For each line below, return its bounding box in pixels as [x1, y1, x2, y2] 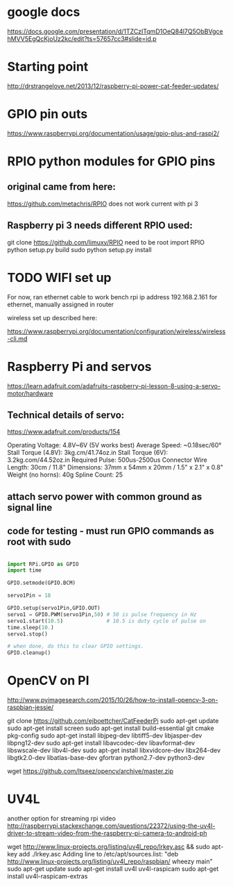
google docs [7, 4, 80, 20]
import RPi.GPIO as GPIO [7, 561, 79, 567]
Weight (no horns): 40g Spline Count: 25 [7, 470, 123, 479]
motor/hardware [7, 389, 53, 397]
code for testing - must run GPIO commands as [7, 525, 215, 537]
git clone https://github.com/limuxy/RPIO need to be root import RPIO [7, 238, 205, 247]
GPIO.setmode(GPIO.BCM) [7, 579, 76, 587]
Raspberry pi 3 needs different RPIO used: [7, 219, 193, 231]
